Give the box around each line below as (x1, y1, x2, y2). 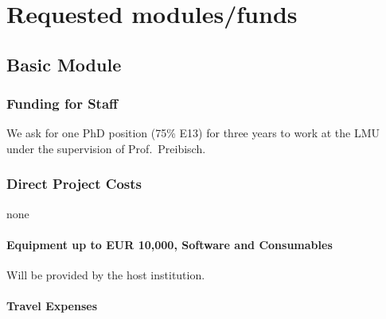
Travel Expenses (6, 298, 98, 314)
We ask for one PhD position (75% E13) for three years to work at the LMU (6, 125, 380, 141)
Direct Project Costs (6, 174, 142, 194)
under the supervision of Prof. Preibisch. (6, 140, 206, 156)
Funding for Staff (6, 94, 119, 113)
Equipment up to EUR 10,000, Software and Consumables (6, 236, 333, 252)
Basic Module (6, 52, 122, 76)
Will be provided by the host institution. (6, 267, 205, 283)
